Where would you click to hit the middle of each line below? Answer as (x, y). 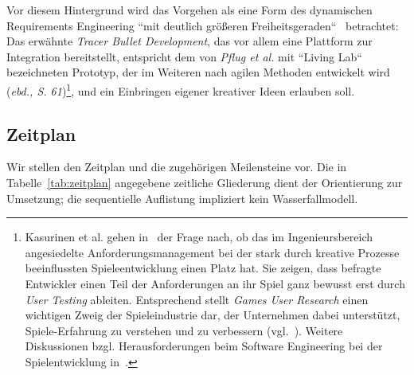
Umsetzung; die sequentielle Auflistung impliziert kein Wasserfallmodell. (182, 198)
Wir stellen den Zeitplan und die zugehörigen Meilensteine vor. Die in (177, 167)
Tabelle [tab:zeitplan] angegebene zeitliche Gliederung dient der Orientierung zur (205, 183)
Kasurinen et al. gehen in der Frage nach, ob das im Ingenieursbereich (199, 237)
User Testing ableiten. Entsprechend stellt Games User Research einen (197, 299)
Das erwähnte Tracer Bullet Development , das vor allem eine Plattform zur (189, 41)
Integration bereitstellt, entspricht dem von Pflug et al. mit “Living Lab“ (184, 56)
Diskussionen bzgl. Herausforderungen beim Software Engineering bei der (204, 346)
